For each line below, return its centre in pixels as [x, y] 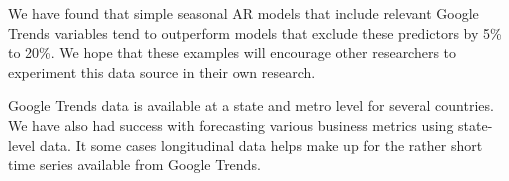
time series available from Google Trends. [134, 164]
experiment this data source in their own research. [162, 71]
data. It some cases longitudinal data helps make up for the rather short [261, 144]
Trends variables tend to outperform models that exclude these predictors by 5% [255, 32]
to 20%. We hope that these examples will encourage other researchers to [232, 52]
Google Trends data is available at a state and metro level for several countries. [251, 105]
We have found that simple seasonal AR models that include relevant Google [243, 13]
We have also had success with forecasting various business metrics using [231, 124]
